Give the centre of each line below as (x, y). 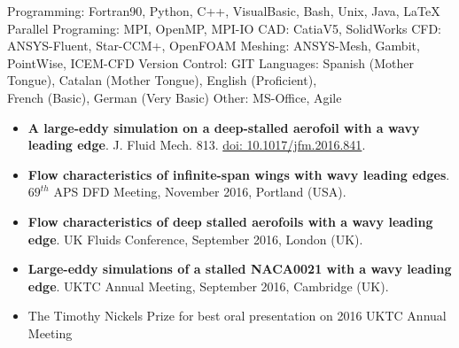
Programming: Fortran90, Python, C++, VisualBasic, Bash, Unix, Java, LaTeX (224, 11)
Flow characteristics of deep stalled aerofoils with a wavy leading (230, 221)
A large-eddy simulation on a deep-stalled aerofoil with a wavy (224, 127)
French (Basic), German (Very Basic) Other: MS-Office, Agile (175, 97)
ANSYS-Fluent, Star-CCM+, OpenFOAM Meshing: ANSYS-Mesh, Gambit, (214, 46)
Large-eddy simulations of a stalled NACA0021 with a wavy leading (240, 269)
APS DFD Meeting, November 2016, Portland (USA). (200, 192)
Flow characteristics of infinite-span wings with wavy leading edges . (239, 174)
